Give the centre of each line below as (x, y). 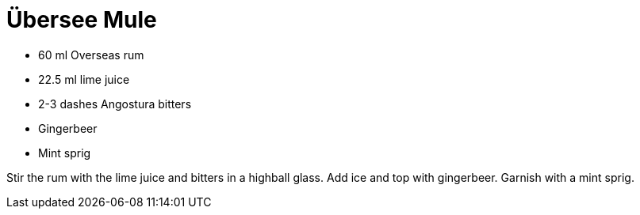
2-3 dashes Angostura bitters (115, 104)
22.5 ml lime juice (84, 79)
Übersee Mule (82, 20)
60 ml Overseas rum (91, 55)
